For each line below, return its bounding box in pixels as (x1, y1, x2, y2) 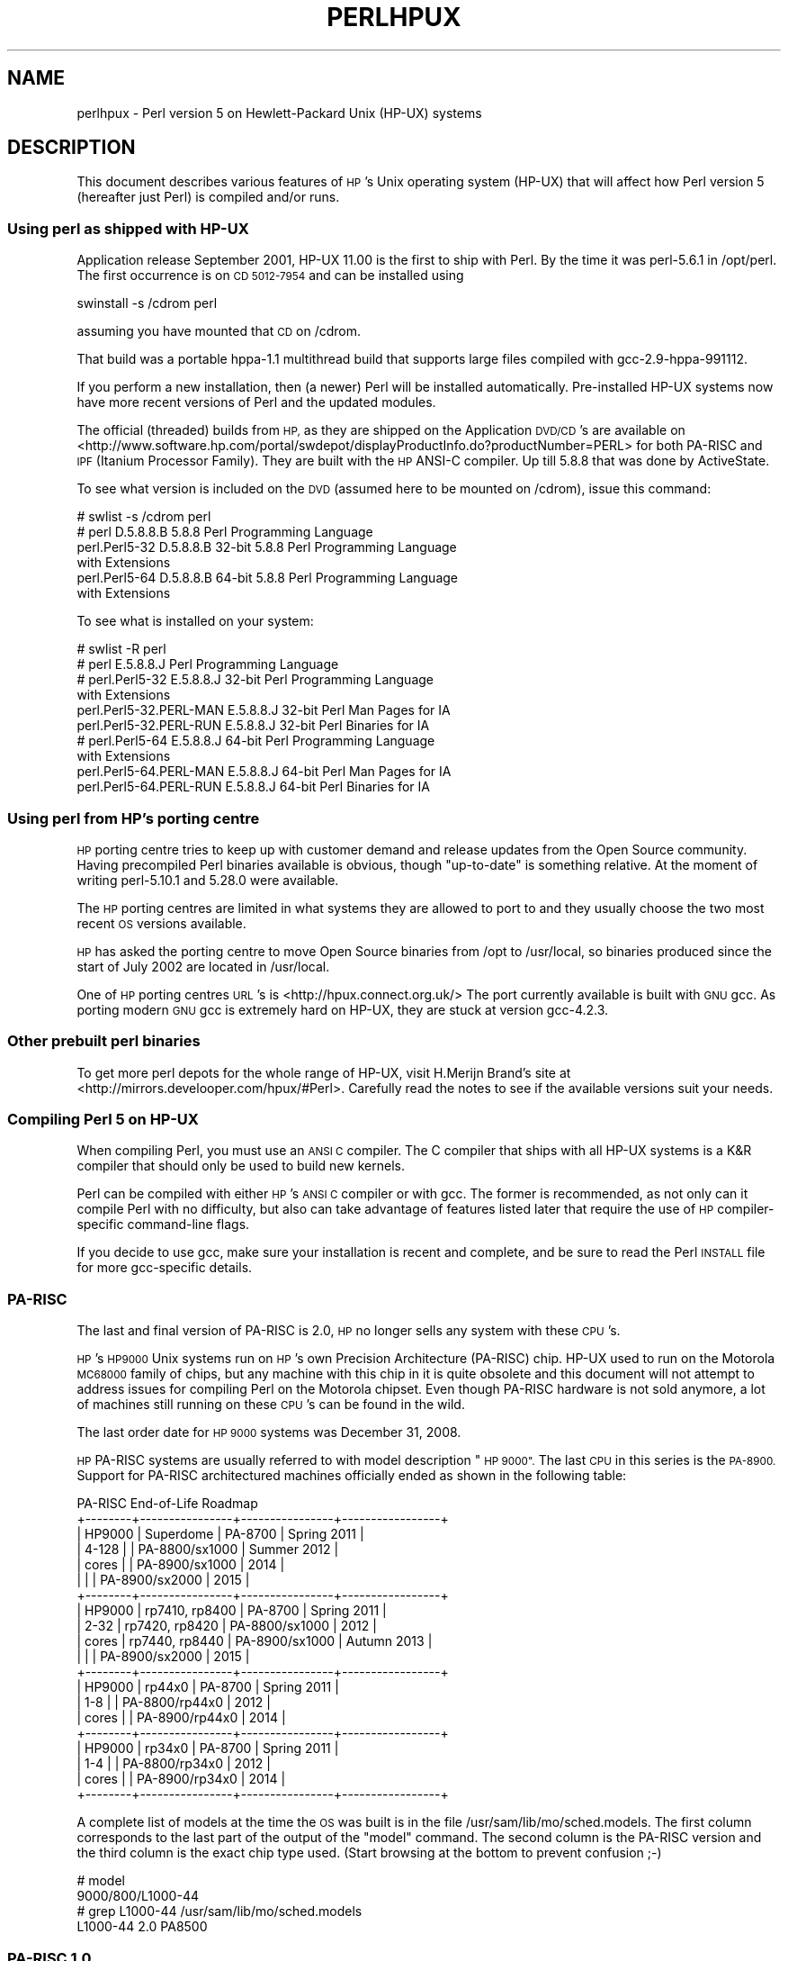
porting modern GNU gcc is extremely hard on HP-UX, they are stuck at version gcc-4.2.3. (76, 1001, 609, 1017)
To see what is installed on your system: (76, 613, 314, 629)
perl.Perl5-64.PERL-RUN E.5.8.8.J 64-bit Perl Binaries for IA (76, 779, 430, 795)
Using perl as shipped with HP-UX (7, 219, 249, 238)
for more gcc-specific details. (76, 1260, 253, 1276)
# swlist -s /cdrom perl (76, 509, 211, 525)
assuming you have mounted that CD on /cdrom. (76, 323, 361, 339)
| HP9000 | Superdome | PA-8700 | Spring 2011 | (76, 1526, 364, 1542)
